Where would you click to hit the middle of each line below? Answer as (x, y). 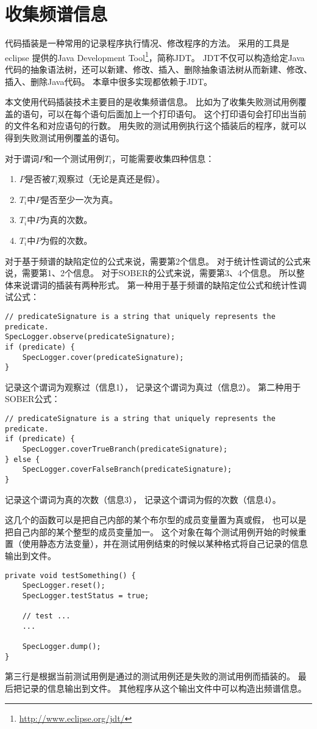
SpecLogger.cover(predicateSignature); (103, 357)
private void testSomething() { (70, 575)
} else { (23, 459)
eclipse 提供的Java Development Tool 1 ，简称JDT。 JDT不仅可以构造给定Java (155, 56)
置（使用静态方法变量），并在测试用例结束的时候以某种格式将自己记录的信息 (156, 544)
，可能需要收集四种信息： (163, 158)
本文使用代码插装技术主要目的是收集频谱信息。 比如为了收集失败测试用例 (151, 102)
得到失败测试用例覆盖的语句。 (65, 137)
